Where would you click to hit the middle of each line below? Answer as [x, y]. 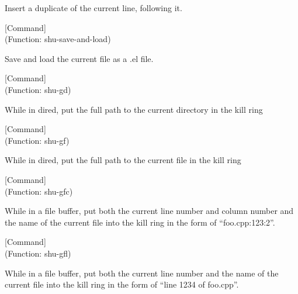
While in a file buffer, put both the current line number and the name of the [142, 273]
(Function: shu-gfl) [38, 253]
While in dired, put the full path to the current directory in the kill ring [134, 109]
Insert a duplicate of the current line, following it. [93, 8]
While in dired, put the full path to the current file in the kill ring [123, 160]
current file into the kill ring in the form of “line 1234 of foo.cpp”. [122, 284]
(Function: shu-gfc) [39, 191]
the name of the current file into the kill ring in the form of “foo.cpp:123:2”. [140, 222]
